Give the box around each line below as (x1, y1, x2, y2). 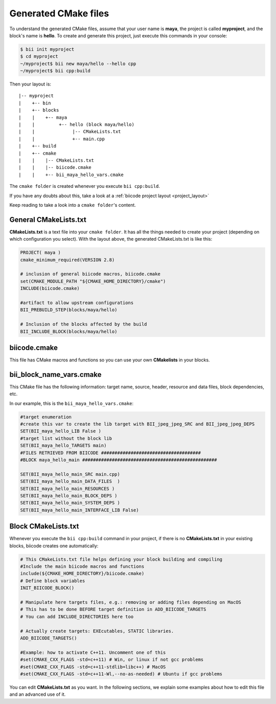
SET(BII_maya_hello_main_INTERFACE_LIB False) (20, 507, 139, 513)
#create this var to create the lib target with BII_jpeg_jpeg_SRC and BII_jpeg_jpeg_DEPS (20, 421, 255, 427)
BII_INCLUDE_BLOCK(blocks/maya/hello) (20, 328, 118, 334)
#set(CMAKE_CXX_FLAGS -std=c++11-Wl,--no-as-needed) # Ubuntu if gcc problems (20, 671, 222, 677)
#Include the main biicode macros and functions (20, 564, 145, 569)
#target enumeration (20, 414, 72, 420)
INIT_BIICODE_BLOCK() (20, 585, 75, 591)
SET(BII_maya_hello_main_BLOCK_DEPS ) (20, 493, 118, 499)
